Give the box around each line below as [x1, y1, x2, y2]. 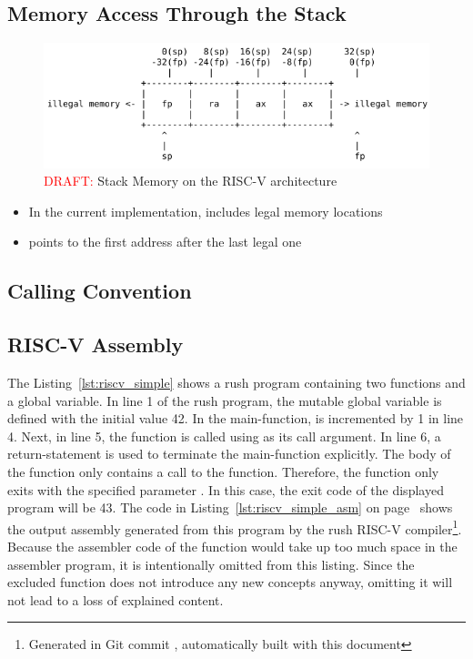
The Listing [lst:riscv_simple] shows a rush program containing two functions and [7, 373, 466, 391]
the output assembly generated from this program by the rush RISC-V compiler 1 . [7, 516, 462, 538]
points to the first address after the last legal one [28, 232, 302, 251]
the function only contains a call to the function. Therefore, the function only [7, 461, 439, 481]
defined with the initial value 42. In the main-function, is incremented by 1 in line [7, 409, 464, 428]
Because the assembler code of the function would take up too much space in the [7, 537, 458, 555]
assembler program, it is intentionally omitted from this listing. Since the [7, 554, 415, 573]
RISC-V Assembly [7, 330, 184, 359]
